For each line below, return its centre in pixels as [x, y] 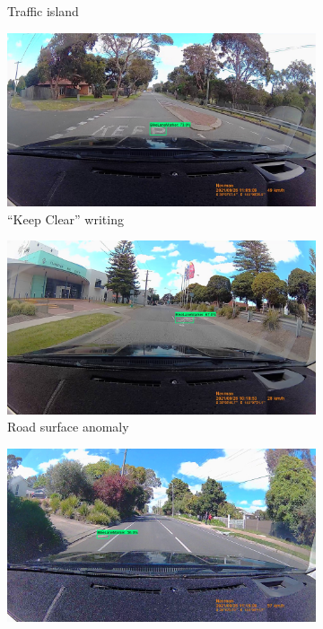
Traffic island [43, 11]
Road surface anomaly [68, 427]
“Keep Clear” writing [65, 218]
